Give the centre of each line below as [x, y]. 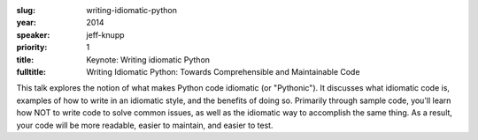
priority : [32, 48]
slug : [26, 10]
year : [27, 23]
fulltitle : [31, 71]
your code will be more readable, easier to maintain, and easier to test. [145, 125]
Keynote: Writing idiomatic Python [148, 59]
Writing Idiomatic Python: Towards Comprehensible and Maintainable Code [223, 71]
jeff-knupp [105, 34]
